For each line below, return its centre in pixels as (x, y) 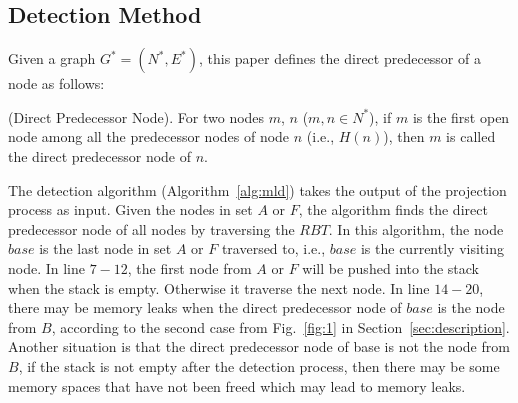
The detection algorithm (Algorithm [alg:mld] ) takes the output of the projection (257, 189)
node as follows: (56, 83)
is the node (471, 307)
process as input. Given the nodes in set (130, 209)
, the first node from (189, 267)
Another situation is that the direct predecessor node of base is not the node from (259, 346)
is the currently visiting (432, 248)
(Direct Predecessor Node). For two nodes (136, 116)
